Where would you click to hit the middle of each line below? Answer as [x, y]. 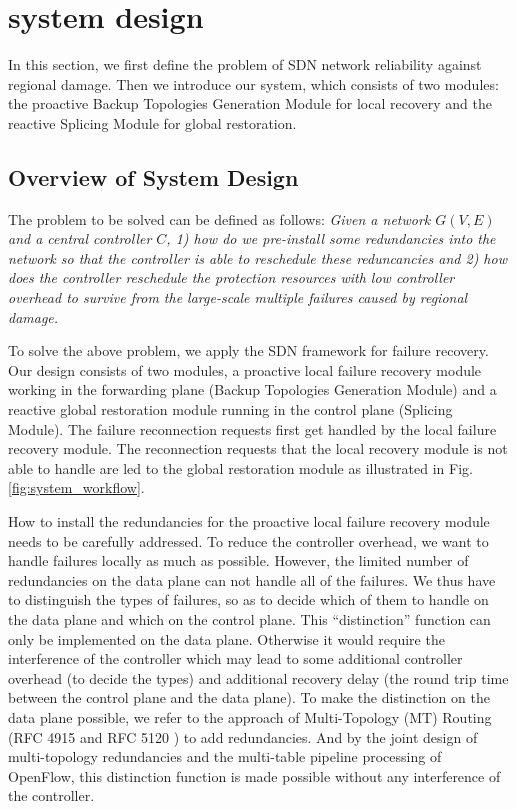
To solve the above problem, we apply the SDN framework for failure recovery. [248, 350]
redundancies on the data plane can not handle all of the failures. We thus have [252, 579]
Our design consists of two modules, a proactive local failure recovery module [245, 369]
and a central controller [80, 238]
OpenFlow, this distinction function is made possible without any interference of [254, 775]
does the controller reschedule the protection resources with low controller [231, 277]
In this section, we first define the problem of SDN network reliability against [245, 64]
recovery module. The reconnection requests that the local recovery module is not [258, 448]
